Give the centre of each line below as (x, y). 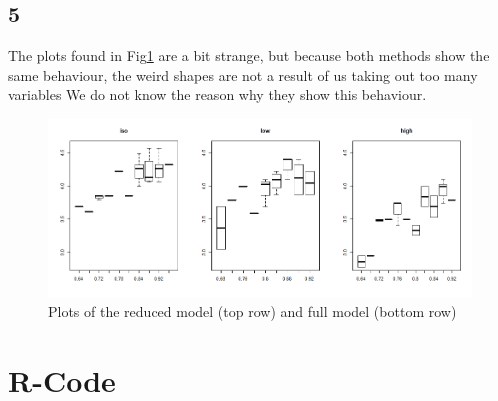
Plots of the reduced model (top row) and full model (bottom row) (252, 311)
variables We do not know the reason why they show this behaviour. (217, 94)
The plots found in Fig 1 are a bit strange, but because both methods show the (249, 55)
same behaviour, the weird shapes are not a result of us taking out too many (243, 74)
